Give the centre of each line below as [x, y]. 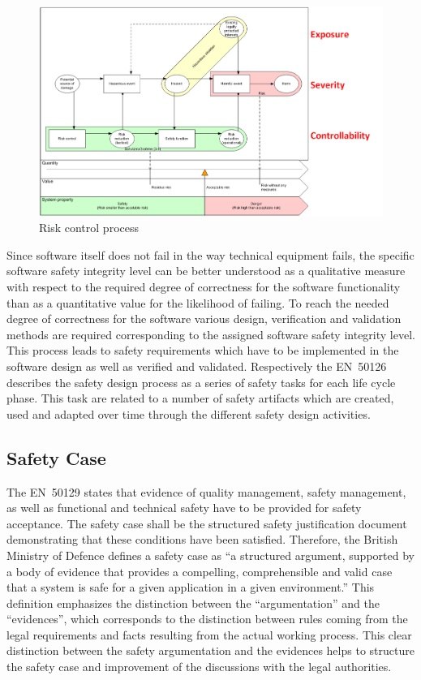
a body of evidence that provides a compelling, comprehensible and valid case [200, 571]
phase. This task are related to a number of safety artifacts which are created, [200, 398]
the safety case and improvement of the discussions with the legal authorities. [199, 667]
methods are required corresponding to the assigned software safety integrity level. [211, 334]
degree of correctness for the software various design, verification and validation [204, 318]
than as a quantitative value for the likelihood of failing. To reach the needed [198, 302]
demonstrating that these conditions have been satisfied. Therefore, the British [202, 539]
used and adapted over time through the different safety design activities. [189, 413]
